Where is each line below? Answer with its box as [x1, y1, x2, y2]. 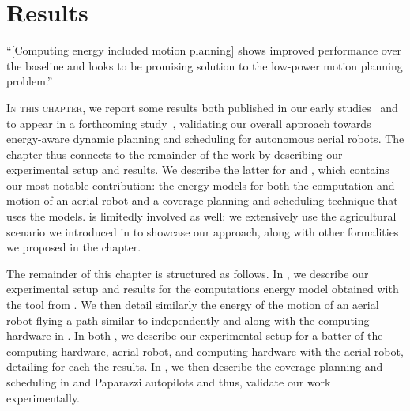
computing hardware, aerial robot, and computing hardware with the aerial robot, [6, 342, 404, 359]
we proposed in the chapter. [6, 239, 141, 255]
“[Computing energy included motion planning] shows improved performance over [6, 42, 402, 58]
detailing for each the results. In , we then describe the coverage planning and [6, 358, 383, 375]
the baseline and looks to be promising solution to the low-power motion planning [6, 57, 403, 74]
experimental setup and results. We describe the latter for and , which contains [6, 161, 389, 178]
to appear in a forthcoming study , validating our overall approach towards [6, 115, 371, 131]
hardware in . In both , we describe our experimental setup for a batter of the [6, 327, 383, 344]
